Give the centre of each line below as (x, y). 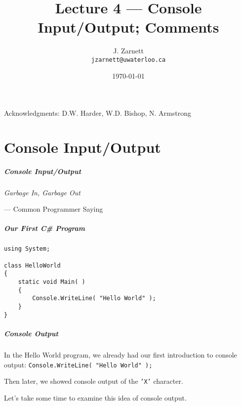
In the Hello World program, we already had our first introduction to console (120, 354)
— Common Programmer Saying (54, 209)
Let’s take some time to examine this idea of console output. (95, 397)
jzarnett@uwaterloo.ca (128, 60)
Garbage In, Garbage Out (42, 192)
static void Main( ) (52, 282)
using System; (27, 249)
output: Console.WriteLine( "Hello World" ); (78, 364)
